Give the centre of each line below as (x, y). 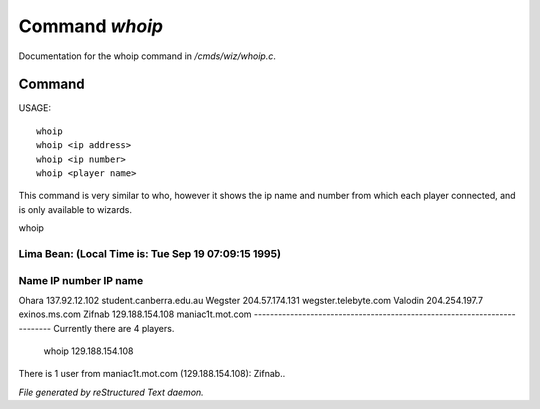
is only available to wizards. (75, 209)
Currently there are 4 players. (114, 328)
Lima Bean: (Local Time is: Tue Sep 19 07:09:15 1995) (150, 253)
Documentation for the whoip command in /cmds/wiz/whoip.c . (147, 56)
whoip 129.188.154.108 (88, 351)
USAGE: (35, 108)
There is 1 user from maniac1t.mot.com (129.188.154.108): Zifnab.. (152, 374)
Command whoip (91, 26)
